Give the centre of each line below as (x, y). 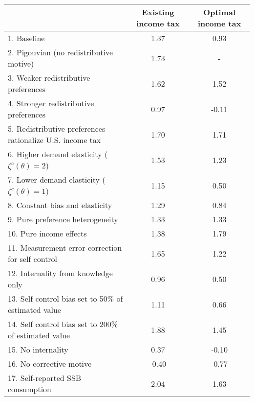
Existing (158, 12)
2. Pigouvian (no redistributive (61, 52)
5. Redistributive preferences (57, 129)
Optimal (220, 12)
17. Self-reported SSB (45, 378)
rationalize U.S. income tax (54, 140)
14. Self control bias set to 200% (63, 324)
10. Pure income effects (47, 233)
